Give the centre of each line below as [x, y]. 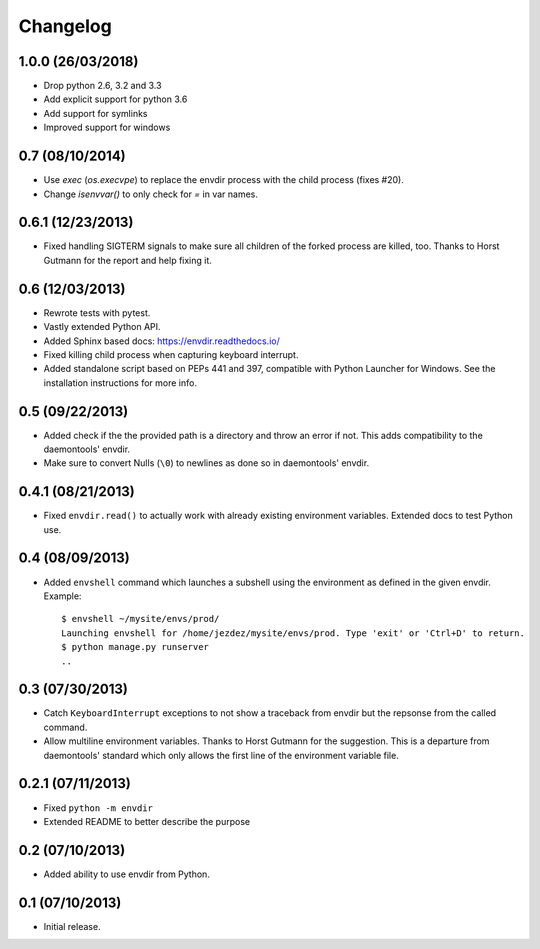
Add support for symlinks [95, 113]
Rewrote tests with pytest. [97, 312]
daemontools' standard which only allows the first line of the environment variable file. [221, 755]
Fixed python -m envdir [98, 807]
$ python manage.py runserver [135, 647]
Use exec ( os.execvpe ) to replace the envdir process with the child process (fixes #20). [223, 180]
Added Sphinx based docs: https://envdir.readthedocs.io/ [161, 341]
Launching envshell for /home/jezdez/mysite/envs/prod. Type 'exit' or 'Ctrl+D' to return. [293, 633]
